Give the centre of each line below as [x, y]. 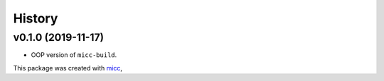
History [36, 18]
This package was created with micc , [68, 68]
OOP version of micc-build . [74, 55]
